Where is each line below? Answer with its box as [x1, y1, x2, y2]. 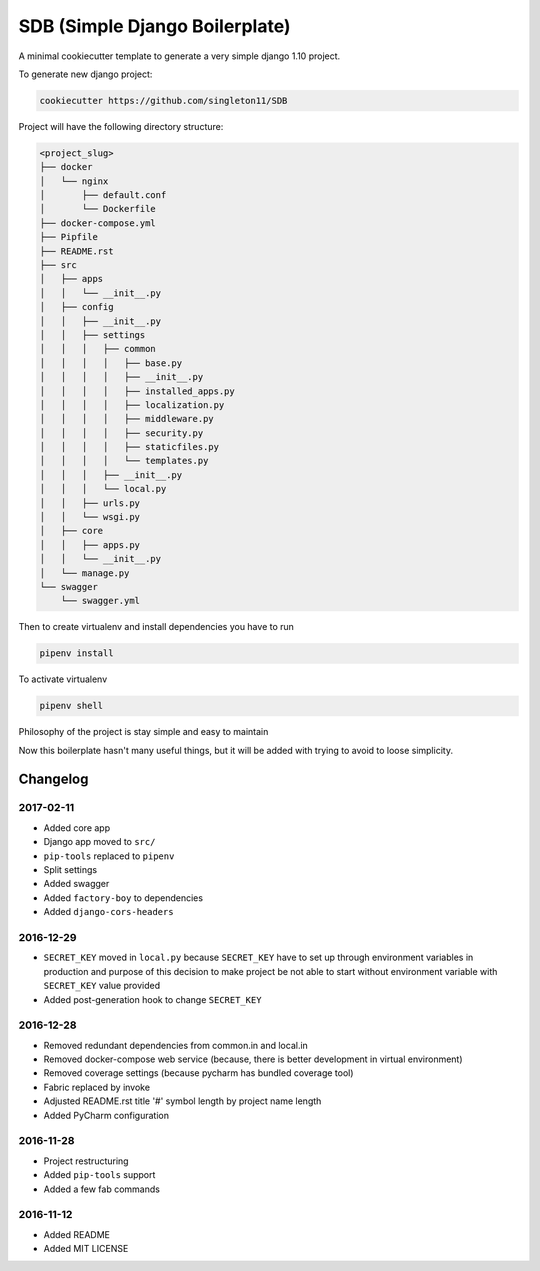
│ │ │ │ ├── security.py [39, 427, 204, 439]
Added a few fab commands [43, 1183, 160, 1195]
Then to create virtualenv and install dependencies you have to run [18, 621, 295, 633]
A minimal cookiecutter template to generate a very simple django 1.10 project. [18, 50, 341, 62]
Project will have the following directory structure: [18, 120, 224, 132]
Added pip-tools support [43, 1169, 156, 1181]
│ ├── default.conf [39, 190, 167, 201]
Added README [43, 1228, 110, 1240]
